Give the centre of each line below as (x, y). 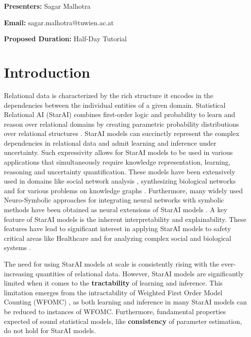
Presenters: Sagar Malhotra (47, 6)
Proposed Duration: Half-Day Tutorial (65, 39)
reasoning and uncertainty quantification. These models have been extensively (120, 171)
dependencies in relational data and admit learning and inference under (110, 143)
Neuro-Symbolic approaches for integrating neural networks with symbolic (114, 200)
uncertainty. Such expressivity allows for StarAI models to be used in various (118, 152)
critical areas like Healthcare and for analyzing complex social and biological (118, 238)
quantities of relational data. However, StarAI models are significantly (140, 273)
